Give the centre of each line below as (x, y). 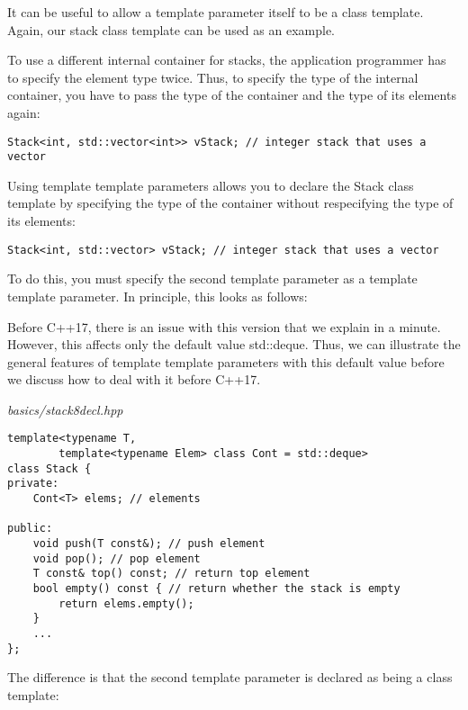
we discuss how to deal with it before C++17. (134, 379)
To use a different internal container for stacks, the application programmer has (227, 60)
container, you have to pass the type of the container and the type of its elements (232, 95)
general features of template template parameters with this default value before (226, 361)
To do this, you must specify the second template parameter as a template (212, 279)
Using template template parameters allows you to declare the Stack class (211, 185)
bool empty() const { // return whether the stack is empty (216, 589)
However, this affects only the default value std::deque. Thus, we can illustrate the (234, 344)
